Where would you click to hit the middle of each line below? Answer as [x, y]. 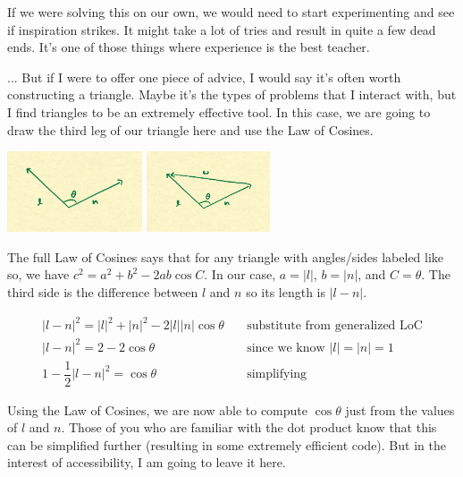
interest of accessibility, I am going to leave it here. [147, 462]
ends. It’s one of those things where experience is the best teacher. [189, 47]
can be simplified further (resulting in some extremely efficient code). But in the [227, 444]
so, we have [38, 274]
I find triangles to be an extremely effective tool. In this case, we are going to [219, 111]
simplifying [277, 375]
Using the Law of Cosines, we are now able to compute [158, 409]
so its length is [286, 291]
